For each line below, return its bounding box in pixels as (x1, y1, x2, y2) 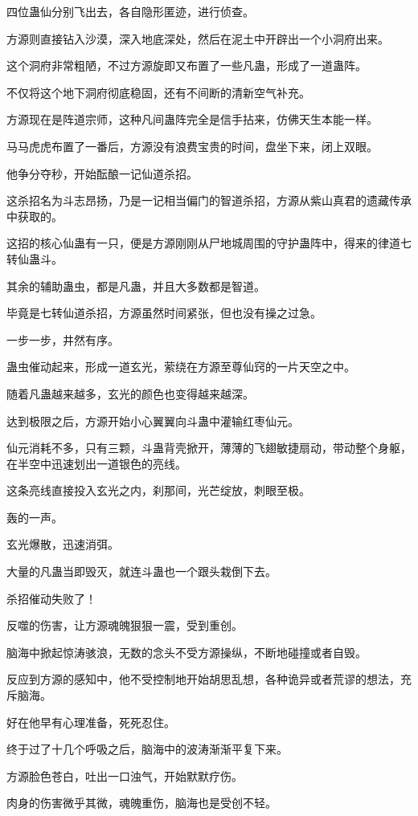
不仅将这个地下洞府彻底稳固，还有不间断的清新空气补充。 (6, 84, 310, 100)
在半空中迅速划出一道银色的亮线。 (6, 455, 186, 471)
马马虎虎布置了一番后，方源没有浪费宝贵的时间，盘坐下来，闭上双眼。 (6, 137, 378, 154)
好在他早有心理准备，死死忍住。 (6, 713, 175, 730)
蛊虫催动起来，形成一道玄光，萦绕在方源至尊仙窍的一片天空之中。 (6, 358, 355, 375)
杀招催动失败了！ (6, 590, 96, 606)
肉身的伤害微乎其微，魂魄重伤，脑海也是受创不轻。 (6, 794, 277, 811)
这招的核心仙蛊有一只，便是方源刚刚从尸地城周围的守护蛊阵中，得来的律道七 (6, 235, 412, 251)
